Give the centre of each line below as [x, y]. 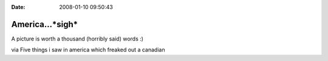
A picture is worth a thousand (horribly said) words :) [77, 39]
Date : [18, 7]
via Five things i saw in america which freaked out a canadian [88, 50]
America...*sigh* [45, 24]
